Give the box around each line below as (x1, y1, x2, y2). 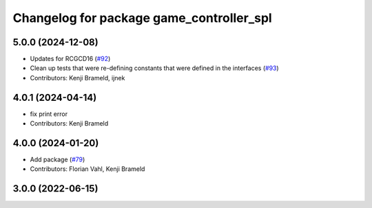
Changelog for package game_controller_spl (12, 10, 272, 25)
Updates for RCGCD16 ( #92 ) (30, 55, 111, 63)
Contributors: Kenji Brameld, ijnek (30, 73, 125, 82)
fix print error (30, 110, 68, 118)
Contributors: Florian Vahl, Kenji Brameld (30, 165, 145, 173)
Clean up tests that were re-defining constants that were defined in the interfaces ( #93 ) (30, 64, 279, 72)
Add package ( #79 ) (30, 155, 85, 164)
